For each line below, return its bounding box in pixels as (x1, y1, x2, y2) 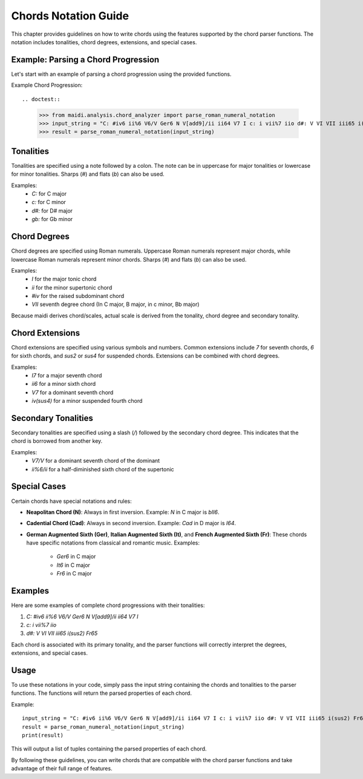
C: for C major (31, 190, 67, 197)
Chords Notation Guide (11, 9, 129, 22)
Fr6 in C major (56, 570, 92, 577)
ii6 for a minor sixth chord (31, 380, 96, 388)
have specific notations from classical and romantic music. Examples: (26, 539, 200, 546)
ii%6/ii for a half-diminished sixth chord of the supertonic (31, 465, 175, 472)
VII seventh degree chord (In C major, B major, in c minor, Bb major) (31, 300, 200, 308)
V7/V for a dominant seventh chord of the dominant (31, 457, 160, 465)
